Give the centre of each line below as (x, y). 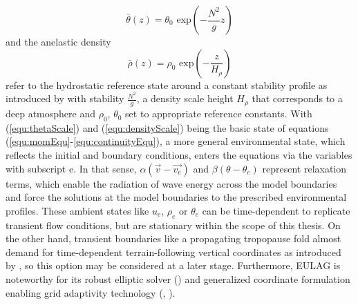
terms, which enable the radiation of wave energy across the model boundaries (171, 183)
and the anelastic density (58, 41)
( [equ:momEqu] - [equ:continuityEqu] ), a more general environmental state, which (176, 141)
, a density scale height (185, 98)
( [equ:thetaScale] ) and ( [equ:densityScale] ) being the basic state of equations (167, 127)
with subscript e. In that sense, (71, 168)
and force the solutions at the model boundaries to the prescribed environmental (176, 197)
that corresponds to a (297, 98)
